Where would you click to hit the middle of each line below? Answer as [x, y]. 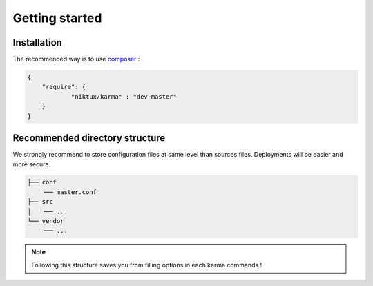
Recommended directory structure [89, 138]
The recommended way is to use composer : [76, 59]
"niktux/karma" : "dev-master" [124, 96]
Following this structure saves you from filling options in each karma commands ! [147, 265]
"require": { [64, 87]
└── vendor [46, 221]
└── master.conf [69, 192]
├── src [40, 202]
